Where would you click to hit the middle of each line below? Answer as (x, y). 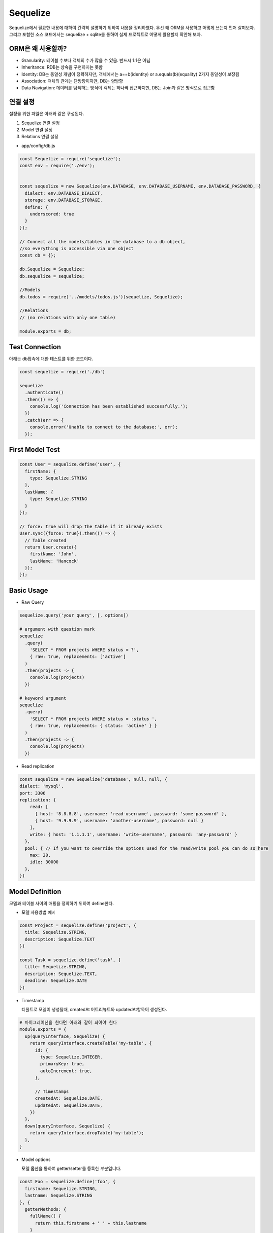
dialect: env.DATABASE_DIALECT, (64, 193)
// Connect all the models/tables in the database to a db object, (103, 241)
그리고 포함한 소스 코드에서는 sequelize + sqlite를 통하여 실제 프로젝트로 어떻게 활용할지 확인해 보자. (106, 34)
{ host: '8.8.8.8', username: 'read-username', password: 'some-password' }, (131, 814)
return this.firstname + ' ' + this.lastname (91, 1223)
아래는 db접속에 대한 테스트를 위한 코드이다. (51, 359)
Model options (36, 1160)
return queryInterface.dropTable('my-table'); (87, 1133)
